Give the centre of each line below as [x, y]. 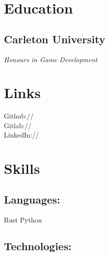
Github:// [19, 116]
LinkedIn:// [22, 135]
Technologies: [38, 246]
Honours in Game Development [51, 59]
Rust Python [23, 219]
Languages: [32, 199]
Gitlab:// [18, 125]
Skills [22, 168]
